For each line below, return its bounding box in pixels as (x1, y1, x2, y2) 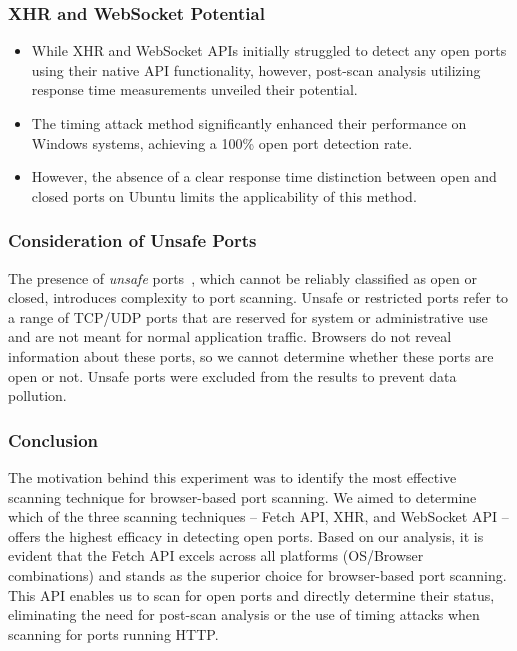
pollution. (8, 385, 67, 406)
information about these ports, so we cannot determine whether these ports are (8, 345, 494, 366)
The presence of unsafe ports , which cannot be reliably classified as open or (8, 267, 477, 288)
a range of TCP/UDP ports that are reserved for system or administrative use (8, 306, 488, 327)
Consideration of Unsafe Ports (8, 228, 257, 253)
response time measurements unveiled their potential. (31, 79, 358, 100)
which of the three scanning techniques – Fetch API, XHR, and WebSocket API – (8, 506, 509, 527)
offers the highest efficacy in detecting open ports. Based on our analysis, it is (8, 525, 484, 546)
